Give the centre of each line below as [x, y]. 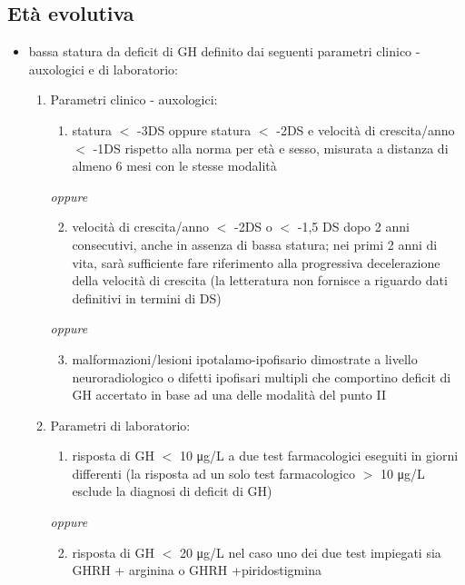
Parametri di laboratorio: [120, 425]
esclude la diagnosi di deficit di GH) [172, 491]
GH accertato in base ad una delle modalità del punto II [229, 395]
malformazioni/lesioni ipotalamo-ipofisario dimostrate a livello [245, 358]
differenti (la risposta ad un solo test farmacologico [213, 473]
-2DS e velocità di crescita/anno [366, 129]
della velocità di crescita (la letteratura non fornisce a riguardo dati [260, 280]
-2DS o [253, 227]
